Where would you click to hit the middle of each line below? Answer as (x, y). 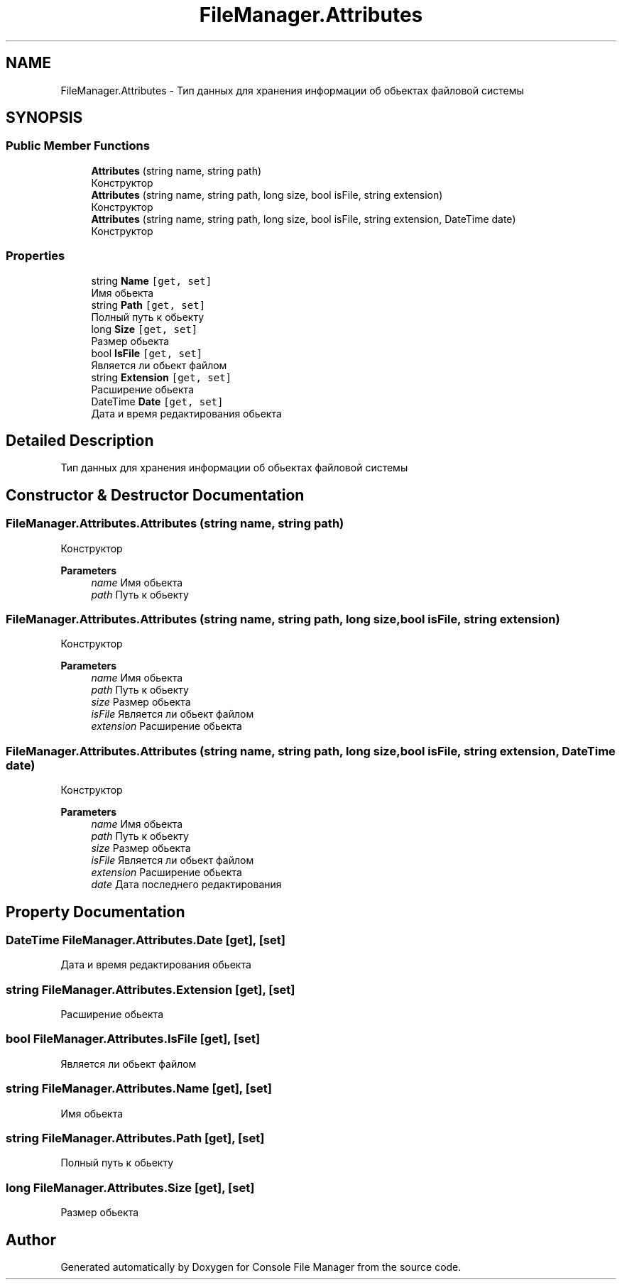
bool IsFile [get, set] (147, 353)
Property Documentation (96, 912)
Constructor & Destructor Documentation (155, 495)
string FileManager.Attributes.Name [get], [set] (139, 1089)
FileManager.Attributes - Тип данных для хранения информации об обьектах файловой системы (292, 90)
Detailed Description (80, 440)
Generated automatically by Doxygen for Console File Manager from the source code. (261, 1267)
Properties (36, 256)
